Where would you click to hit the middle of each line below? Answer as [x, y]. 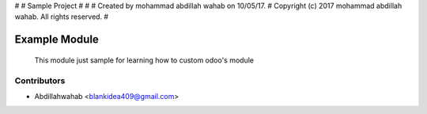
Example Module [57, 40]
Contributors [40, 81]
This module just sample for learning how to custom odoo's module [144, 60]
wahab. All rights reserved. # [62, 17]
